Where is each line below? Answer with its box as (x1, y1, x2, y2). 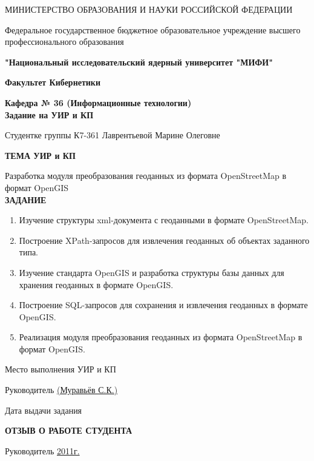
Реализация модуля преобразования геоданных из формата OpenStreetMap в (19, 331, 303, 343)
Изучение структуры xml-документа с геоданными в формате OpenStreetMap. (19, 214, 309, 226)
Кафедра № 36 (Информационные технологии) (5, 96, 192, 109)
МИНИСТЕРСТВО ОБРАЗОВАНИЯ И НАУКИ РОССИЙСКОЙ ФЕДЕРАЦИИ (5, 3, 293, 15)
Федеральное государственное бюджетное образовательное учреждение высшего (5, 23, 301, 36)
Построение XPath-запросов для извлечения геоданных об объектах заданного (19, 234, 310, 246)
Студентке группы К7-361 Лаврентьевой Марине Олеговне (5, 129, 220, 141)
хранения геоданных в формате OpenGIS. (19, 278, 174, 291)
